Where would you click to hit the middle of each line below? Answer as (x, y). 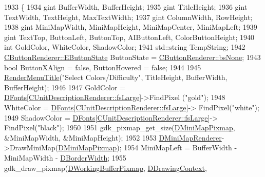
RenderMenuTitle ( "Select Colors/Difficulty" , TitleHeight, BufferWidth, (116, 77)
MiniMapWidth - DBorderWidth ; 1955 (65, 157)
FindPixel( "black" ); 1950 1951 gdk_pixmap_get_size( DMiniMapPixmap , (120, 127)
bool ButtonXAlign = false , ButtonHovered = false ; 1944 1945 (103, 67)
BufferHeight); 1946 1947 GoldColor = (65, 87)
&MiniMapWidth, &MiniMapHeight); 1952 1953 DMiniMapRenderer (113, 137)
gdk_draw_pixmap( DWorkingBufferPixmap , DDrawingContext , (106, 168)
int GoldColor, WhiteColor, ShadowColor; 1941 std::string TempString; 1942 (125, 47)
